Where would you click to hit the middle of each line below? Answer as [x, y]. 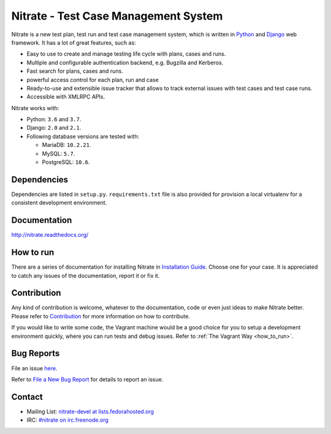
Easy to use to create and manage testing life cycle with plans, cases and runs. [126, 54]
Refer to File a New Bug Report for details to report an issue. [87, 379]
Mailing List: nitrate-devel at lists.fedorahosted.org [90, 411]
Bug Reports [36, 354]
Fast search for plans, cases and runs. [75, 71]
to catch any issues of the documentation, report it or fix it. [86, 275]
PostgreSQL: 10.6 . [66, 162]
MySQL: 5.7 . [59, 154]
